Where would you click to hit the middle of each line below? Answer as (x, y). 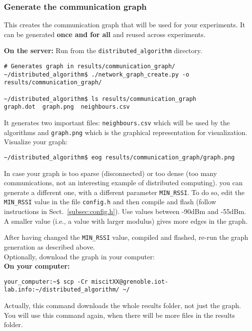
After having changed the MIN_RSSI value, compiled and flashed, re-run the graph (126, 237)
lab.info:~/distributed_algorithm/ (62, 290)
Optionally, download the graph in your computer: (79, 256)
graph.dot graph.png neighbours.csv (67, 107)
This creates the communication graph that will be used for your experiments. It (125, 25)
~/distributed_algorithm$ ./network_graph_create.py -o (97, 74)
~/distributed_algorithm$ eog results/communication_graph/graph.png (119, 157)
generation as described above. (50, 246)
